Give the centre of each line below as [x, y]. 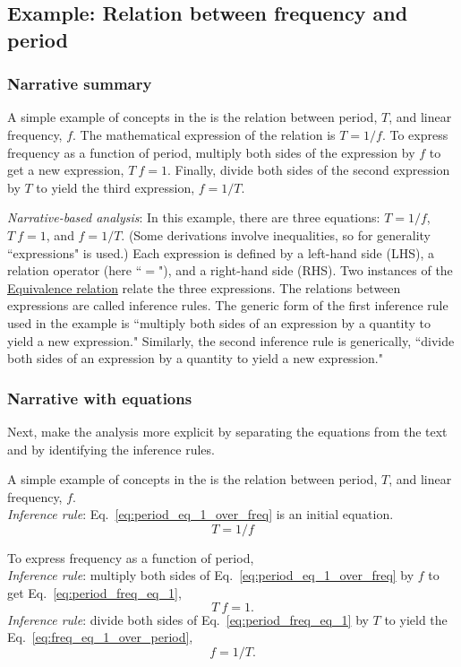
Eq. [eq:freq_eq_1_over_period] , [100, 637]
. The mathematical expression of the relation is [204, 134]
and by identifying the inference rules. [111, 449]
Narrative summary [80, 84]
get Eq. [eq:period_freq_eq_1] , [94, 593]
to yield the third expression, [115, 187]
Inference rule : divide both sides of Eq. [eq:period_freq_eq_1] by [188, 619]
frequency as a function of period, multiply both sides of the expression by [211, 152]
